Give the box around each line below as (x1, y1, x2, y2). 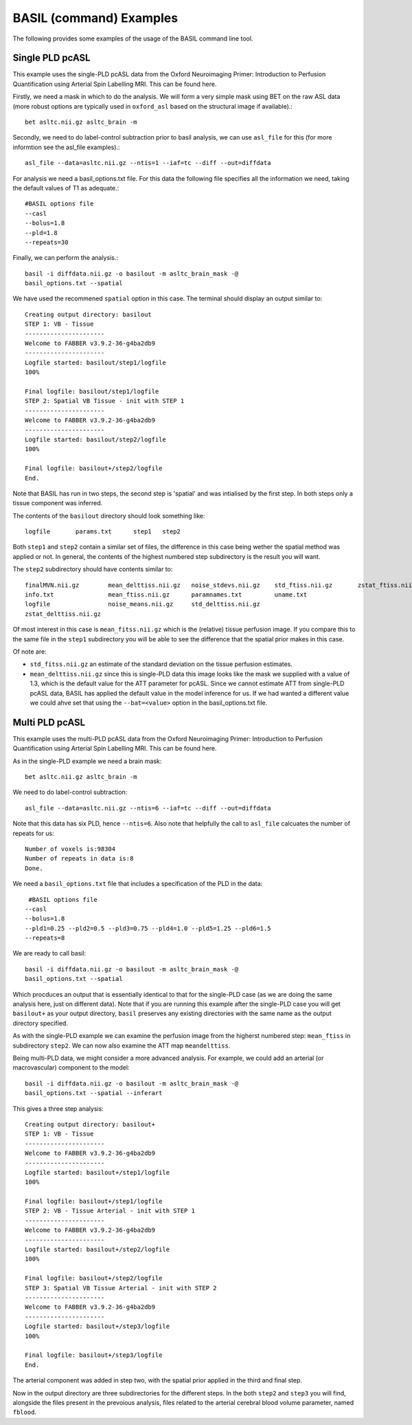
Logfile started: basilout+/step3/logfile (25, 1323, 170, 1330)
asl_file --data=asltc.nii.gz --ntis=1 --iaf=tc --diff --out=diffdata (25, 159, 271, 167)
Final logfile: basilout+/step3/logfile (25, 1351, 163, 1359)
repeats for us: (12, 829, 54, 837)
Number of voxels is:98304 (25, 845, 116, 852)
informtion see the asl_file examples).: (12, 143, 120, 151)
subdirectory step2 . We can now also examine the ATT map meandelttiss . (12, 1041, 231, 1050)
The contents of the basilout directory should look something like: (12, 511, 205, 520)
